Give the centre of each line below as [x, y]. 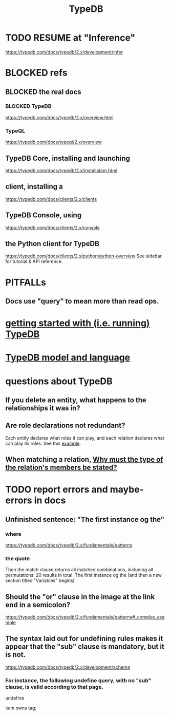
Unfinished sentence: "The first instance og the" [85, 519]
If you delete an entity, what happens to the [76, 400]
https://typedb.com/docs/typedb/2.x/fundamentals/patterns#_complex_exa [85, 617]
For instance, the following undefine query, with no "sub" [78, 680]
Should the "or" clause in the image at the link [80, 597]
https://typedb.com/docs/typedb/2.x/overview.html [59, 117]
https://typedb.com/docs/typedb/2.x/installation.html [61, 171]
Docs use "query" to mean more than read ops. [82, 301]
